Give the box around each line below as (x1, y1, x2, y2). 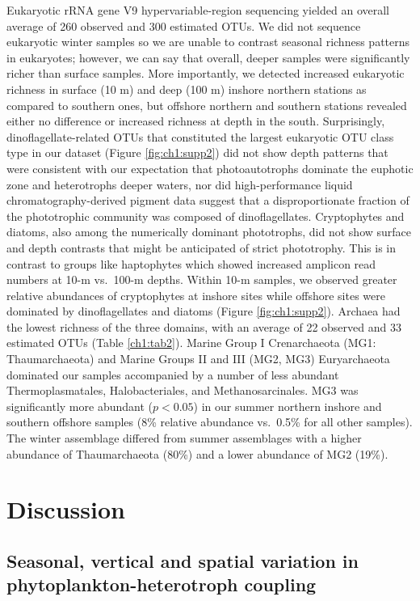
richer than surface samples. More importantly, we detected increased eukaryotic (6, 65, 405, 82)
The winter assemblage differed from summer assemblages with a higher (6, 430, 362, 447)
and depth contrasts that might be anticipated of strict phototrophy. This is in (6, 239, 396, 256)
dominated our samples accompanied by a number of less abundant (6, 366, 339, 383)
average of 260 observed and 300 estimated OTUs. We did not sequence (6, 17, 361, 34)
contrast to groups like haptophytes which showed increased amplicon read (6, 255, 376, 272)
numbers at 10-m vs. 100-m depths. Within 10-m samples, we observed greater (6, 271, 397, 288)
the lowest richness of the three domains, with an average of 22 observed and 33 (6, 318, 401, 335)
